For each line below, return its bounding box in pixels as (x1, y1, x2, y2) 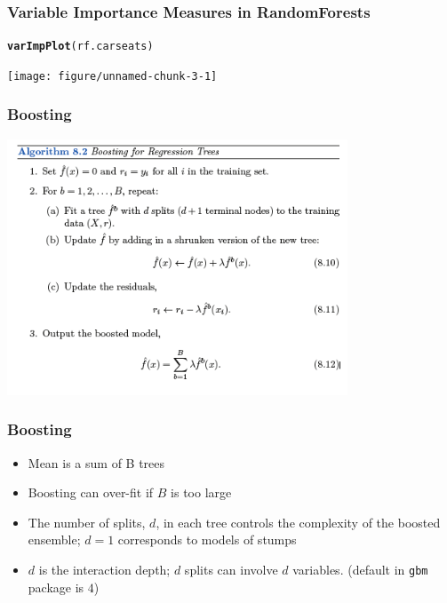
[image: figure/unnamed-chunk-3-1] (7, 69, 218, 83)
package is (28, 577, 84, 596)
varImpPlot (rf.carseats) (7, 40, 154, 53)
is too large (171, 483, 232, 502)
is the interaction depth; (38, 559, 171, 578)
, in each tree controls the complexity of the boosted (156, 512, 441, 531)
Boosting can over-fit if (28, 483, 154, 502)
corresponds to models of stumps (117, 530, 297, 549)
